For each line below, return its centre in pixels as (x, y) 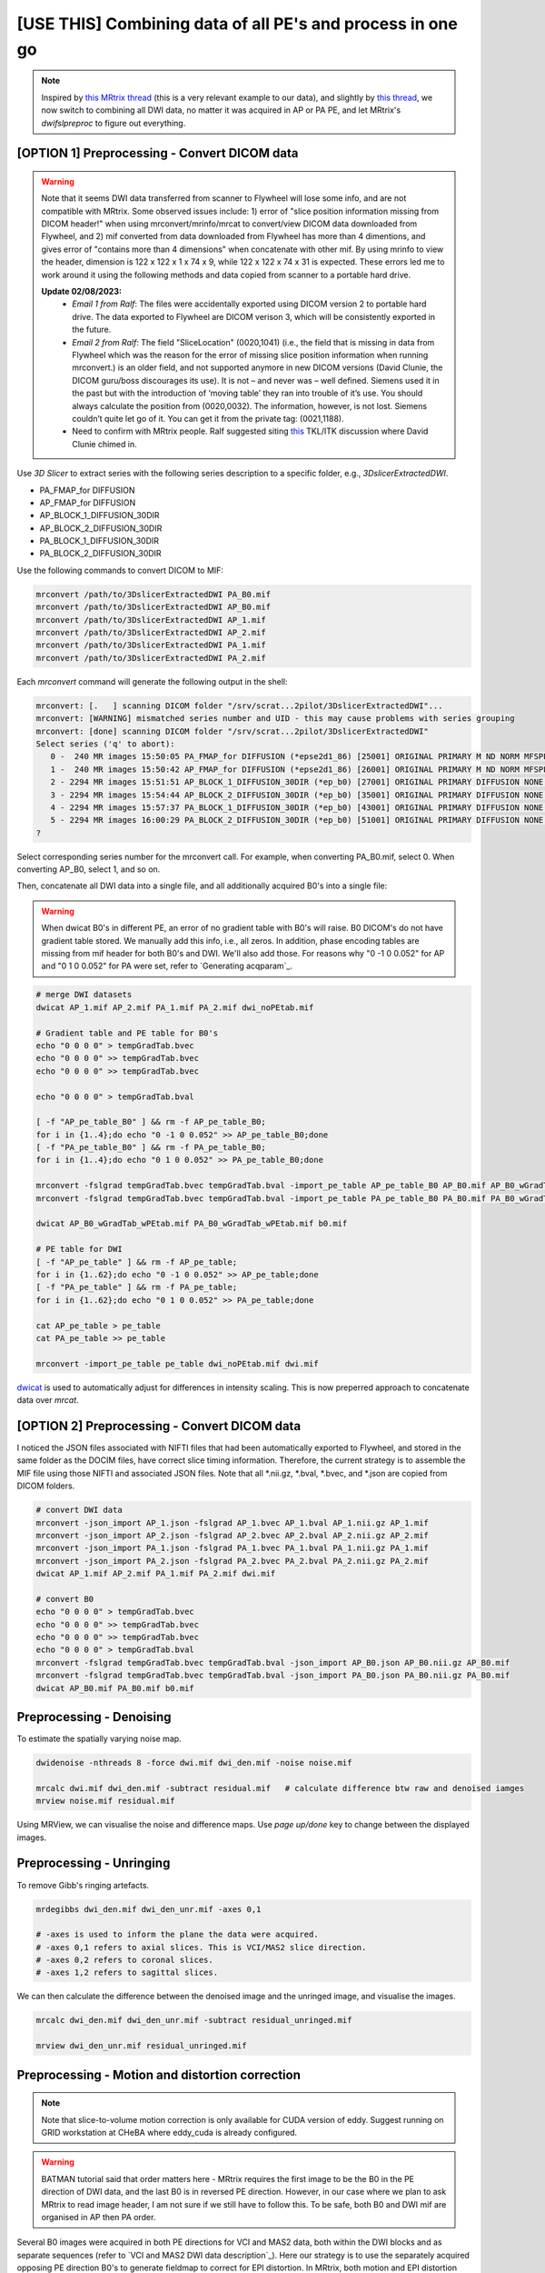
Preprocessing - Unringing (94, 1863)
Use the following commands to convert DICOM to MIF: (120, 570)
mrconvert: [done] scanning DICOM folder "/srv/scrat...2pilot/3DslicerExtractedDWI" (232, 731)
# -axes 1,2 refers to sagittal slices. (127, 1973)
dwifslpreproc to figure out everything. (114, 123)
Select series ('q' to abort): (106, 744)
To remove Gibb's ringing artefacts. (83, 1885)
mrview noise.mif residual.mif (106, 1801)
